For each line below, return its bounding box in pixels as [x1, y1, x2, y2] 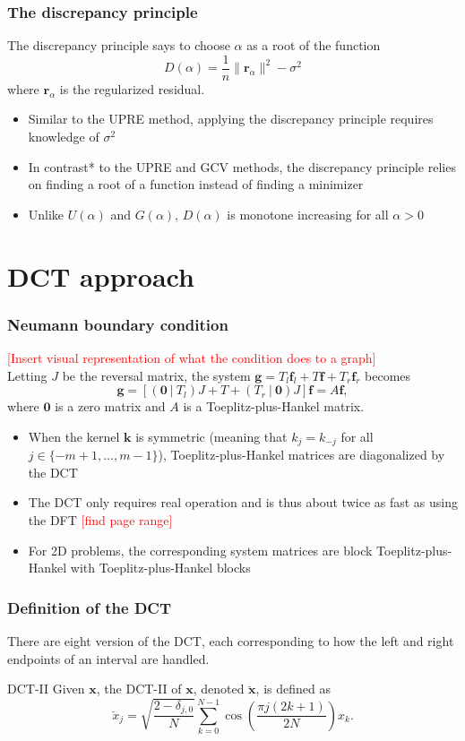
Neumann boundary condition [7, 313, 228, 335]
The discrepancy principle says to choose [7, 36, 230, 55]
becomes [365, 366, 411, 384]
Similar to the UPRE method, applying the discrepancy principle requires [28, 109, 434, 128]
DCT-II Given [7, 679, 85, 698]
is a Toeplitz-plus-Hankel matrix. [183, 397, 365, 416]
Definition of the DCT [7, 596, 172, 618]
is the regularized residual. [59, 79, 205, 98]
